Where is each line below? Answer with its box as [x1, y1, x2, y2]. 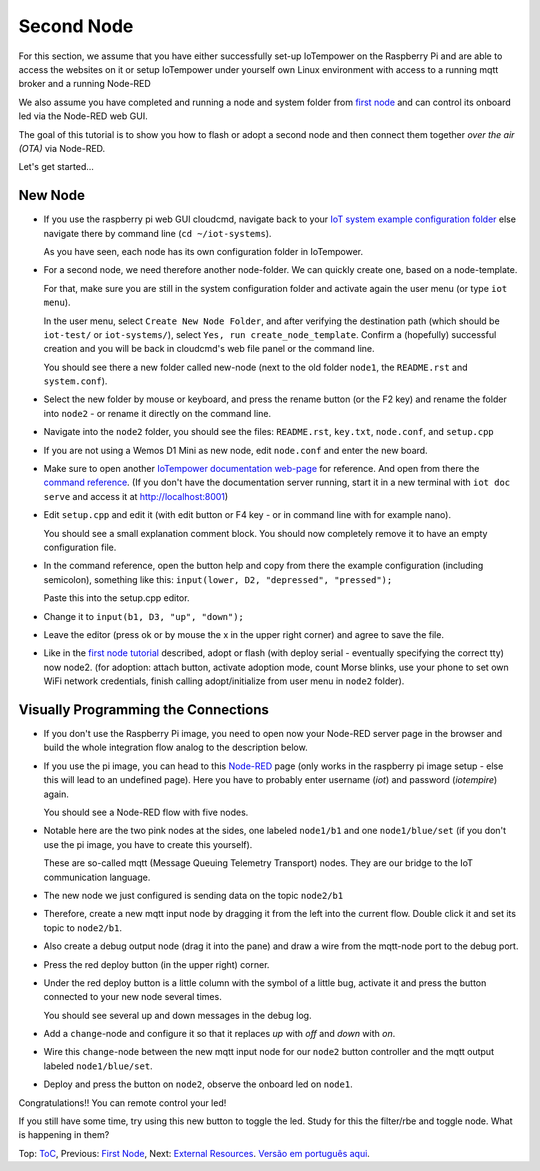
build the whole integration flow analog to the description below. [43, 741, 309, 754]
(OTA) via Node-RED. [18, 142, 106, 154]
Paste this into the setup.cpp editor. [43, 592, 190, 604]
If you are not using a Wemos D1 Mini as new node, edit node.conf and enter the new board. [43, 444, 429, 456]
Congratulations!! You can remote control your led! [18, 1096, 227, 1109]
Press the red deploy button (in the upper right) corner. [43, 958, 270, 970]
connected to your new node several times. [43, 991, 222, 1003]
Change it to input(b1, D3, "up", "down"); [43, 610, 245, 622]
